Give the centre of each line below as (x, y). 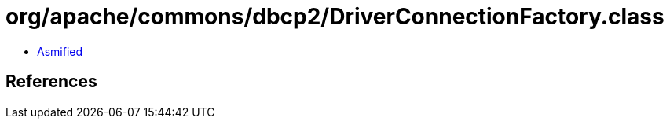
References (51, 82)
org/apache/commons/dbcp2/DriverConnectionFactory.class (335, 17)
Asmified (60, 51)
